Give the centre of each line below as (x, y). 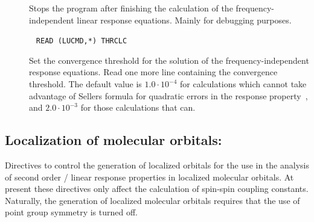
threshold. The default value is (85, 84)
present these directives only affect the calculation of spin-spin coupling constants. (157, 189)
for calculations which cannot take (243, 84)
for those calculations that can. (138, 107)
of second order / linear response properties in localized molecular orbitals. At (149, 177)
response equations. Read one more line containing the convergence (153, 72)
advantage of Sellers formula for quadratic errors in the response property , (168, 95)
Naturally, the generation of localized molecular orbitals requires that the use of (152, 200)
